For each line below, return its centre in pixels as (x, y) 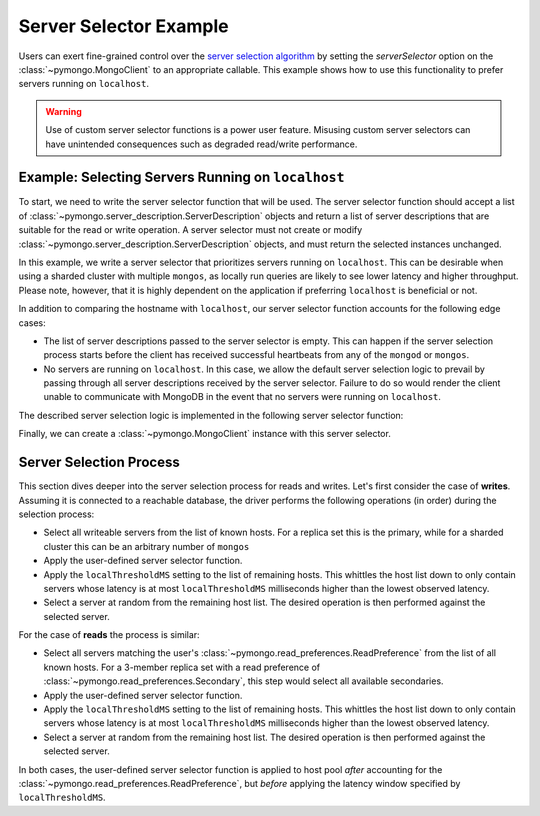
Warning (63, 111)
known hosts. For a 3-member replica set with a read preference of (182, 667)
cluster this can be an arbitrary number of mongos (146, 546)
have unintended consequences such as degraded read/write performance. (201, 144)
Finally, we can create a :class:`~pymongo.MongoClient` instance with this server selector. (205, 434)
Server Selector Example (123, 26)
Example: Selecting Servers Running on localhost (181, 177)
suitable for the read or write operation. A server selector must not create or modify (190, 230)
